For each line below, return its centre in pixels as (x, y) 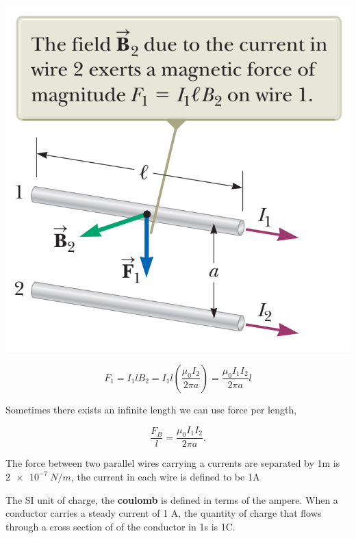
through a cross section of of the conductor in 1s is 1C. (120, 526)
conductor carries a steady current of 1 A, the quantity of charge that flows (164, 513)
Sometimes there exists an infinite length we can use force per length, (151, 409)
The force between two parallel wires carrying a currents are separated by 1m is (173, 463)
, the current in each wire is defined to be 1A (165, 476)
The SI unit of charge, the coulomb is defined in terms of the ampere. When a (172, 499)
